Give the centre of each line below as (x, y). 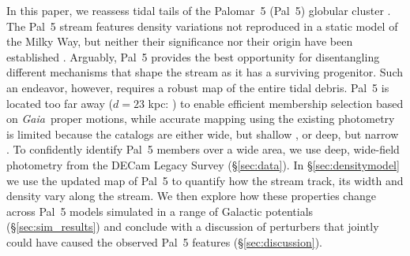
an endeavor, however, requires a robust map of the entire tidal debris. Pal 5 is (198, 87)
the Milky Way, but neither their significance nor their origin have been (180, 41)
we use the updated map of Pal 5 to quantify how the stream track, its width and (205, 180)
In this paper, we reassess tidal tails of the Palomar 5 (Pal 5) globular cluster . (199, 10)
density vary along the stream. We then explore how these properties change (191, 196)
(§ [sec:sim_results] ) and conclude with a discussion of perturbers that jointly (193, 226)
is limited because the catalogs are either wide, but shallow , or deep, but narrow (203, 134)
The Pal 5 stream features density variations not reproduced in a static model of (202, 26)
